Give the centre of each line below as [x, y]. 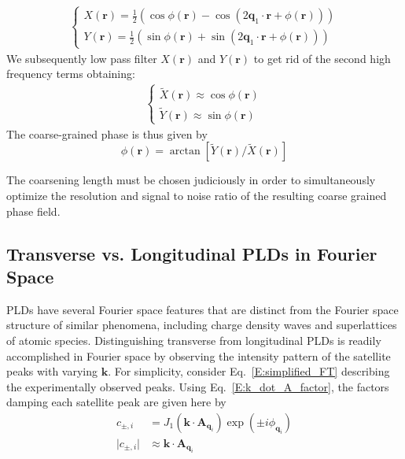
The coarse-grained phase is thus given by [107, 133]
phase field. [33, 211]
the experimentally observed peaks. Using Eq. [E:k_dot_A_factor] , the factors [198, 386]
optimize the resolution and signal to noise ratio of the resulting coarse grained [197, 195]
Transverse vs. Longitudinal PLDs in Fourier [192, 253]
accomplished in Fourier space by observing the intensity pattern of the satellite [199, 355]
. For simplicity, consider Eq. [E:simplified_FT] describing [249, 371]
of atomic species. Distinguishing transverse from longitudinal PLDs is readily [194, 340]
